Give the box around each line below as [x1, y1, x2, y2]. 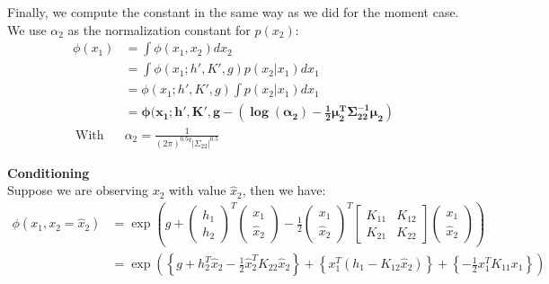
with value [168, 181, 226, 200]
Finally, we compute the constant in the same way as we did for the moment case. [7, 3, 459, 21]
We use [7, 20, 47, 39]
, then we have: [242, 181, 326, 200]
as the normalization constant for [67, 20, 251, 39]
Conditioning [7, 163, 90, 182]
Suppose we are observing [7, 181, 148, 200]
